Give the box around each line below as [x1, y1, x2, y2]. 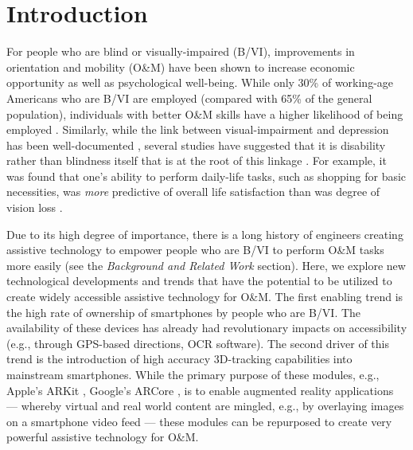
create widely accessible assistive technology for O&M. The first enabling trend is [6, 288, 403, 305]
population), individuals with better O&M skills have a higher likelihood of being [6, 105, 403, 122]
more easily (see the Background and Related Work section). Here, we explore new [6, 256, 406, 273]
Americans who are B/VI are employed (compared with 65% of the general [6, 89, 372, 106]
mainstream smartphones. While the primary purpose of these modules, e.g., [6, 366, 380, 382]
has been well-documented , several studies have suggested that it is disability [6, 136, 386, 153]
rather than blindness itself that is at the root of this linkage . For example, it [6, 152, 387, 169]
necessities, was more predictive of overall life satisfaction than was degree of [6, 183, 380, 200]
